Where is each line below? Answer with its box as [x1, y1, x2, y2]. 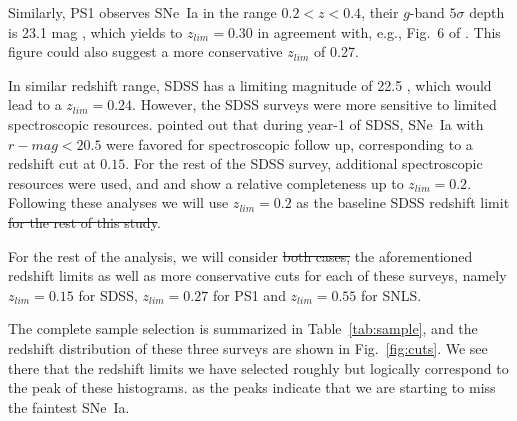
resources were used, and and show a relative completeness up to [8, 172, 404, 193]
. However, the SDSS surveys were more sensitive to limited [132, 94, 497, 115]
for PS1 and [212, 284, 286, 305]
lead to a [8, 94, 62, 115]
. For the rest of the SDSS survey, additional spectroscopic [125, 153, 483, 174]
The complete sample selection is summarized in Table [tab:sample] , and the [8, 318, 478, 339]
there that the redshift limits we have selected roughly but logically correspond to [8, 357, 509, 378]
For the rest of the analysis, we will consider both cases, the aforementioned [8, 245, 473, 266]
